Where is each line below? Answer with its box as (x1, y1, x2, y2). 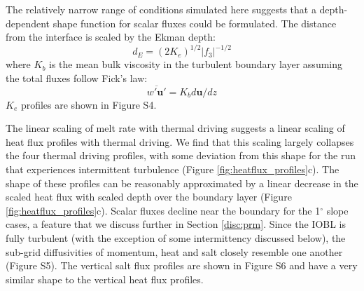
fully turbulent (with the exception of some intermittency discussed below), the (6, 231, 346, 245)
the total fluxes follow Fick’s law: (6, 70, 148, 85)
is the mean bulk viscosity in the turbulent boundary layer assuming (49, 57, 342, 72)
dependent (6, 15, 50, 30)
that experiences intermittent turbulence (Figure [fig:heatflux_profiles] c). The (6, 162, 339, 177)
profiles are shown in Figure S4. (20, 97, 157, 111)
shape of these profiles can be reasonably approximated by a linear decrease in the (6, 175, 358, 190)
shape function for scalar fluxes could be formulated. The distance (52, 15, 337, 30)
